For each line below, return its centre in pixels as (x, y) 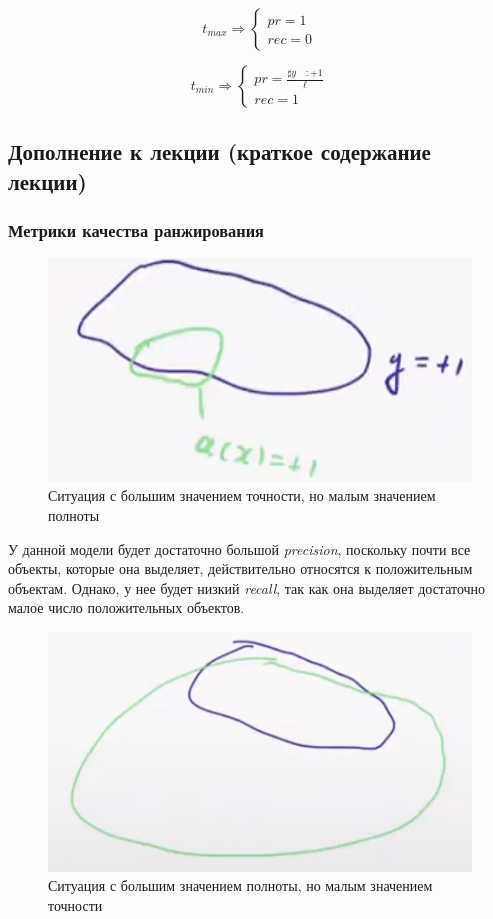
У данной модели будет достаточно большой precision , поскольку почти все (239, 548)
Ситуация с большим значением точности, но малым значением (242, 495)
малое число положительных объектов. (126, 607)
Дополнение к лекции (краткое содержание (219, 151)
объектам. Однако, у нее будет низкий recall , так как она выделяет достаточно (247, 587)
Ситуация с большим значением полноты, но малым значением (240, 885)
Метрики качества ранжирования (136, 230)
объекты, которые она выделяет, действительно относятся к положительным (240, 568)
